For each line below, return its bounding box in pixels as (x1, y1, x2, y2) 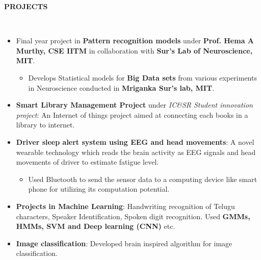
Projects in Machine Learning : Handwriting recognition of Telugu (16, 200, 235, 211)
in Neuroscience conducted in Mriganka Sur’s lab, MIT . (28, 82, 215, 93)
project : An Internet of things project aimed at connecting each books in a (16, 109, 248, 120)
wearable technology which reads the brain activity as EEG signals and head (16, 146, 256, 157)
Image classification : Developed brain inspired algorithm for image (16, 238, 232, 248)
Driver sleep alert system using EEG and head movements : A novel (16, 136, 254, 147)
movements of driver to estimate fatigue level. (16, 157, 159, 167)
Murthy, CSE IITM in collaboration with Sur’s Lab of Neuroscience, (16, 45, 253, 56)
